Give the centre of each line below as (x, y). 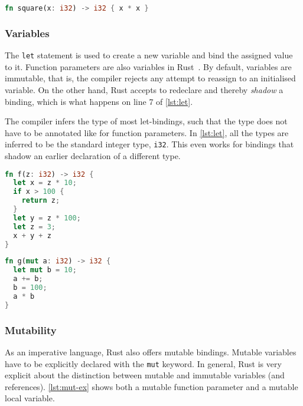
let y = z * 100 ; (47, 218)
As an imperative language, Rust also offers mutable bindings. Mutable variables (151, 351)
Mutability (31, 330)
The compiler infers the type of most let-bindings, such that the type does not (146, 121)
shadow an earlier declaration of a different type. (93, 155)
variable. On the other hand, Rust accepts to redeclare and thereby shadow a (144, 89)
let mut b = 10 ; (45, 270)
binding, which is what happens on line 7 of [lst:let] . (99, 101)
